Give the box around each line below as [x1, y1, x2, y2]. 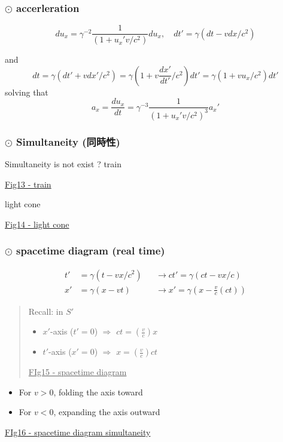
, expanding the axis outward [53, 406, 160, 418]
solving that [5, 85, 48, 98]
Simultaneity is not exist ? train [5, 157, 122, 170]
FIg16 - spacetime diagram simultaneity [5, 425, 151, 438]
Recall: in [28, 305, 63, 317]
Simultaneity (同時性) [16, 134, 120, 149]
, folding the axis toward [53, 385, 143, 398]
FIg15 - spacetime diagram [28, 366, 127, 378]
